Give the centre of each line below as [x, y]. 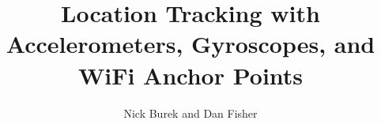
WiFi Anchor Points [190, 75]
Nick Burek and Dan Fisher [190, 113]
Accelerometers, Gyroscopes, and [190, 44]
